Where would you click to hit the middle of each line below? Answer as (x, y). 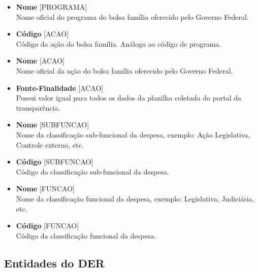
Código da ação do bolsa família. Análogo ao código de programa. (119, 43)
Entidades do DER (54, 263)
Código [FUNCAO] (47, 226)
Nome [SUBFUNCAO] (53, 125)
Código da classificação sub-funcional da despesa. (92, 171)
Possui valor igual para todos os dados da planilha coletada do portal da (129, 98)
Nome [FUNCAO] (45, 189)
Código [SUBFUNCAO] (55, 162)
